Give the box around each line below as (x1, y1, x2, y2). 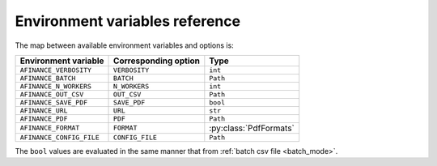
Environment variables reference (15, 12, 241, 30)
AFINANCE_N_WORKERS (19, 82, 92, 91)
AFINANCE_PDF (19, 114, 68, 123)
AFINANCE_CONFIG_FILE (19, 133, 100, 142)
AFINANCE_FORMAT (19, 124, 80, 133)
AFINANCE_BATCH (19, 74, 76, 83)
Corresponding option (113, 55, 200, 66)
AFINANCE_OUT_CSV (19, 90, 84, 99)
